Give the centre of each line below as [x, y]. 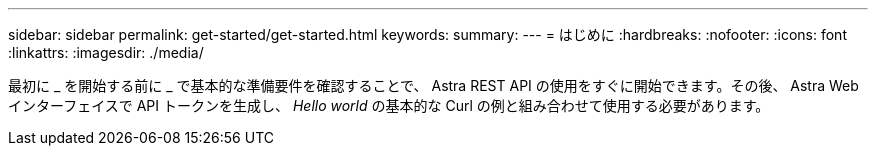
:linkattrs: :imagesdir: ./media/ [106, 52]
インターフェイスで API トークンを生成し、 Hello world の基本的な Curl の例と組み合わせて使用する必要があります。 [389, 105]
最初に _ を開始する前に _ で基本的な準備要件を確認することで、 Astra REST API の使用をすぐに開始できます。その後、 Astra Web [433, 85]
